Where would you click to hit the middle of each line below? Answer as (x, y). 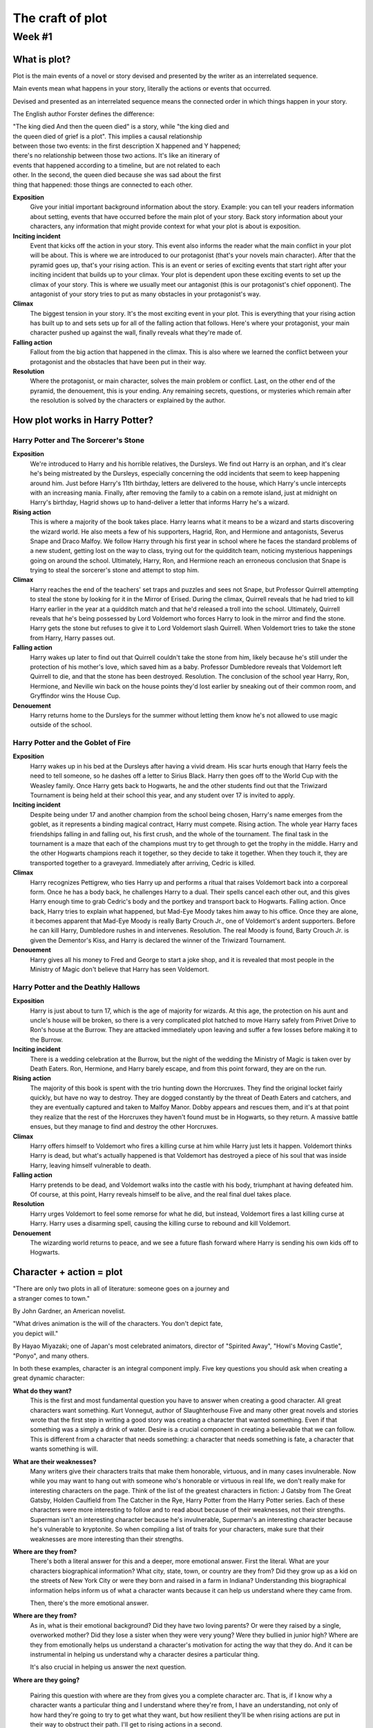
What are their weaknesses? (55, 1461)
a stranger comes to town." (51, 1298)
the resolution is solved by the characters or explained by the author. (128, 400)
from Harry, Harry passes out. (73, 638)
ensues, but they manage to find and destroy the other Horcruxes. (124, 1127)
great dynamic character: (49, 1378)
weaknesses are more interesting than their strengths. (107, 1539)
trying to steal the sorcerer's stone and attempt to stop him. (115, 570)
